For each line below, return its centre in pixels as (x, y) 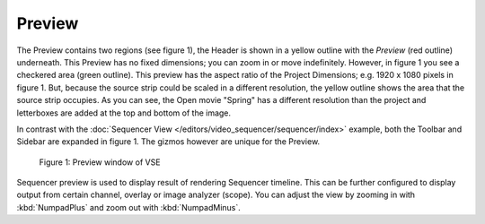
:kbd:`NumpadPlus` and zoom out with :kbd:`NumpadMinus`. (129, 207)
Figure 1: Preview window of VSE (100, 162)
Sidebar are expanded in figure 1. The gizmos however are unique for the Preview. (168, 142)
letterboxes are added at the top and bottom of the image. (124, 113)
